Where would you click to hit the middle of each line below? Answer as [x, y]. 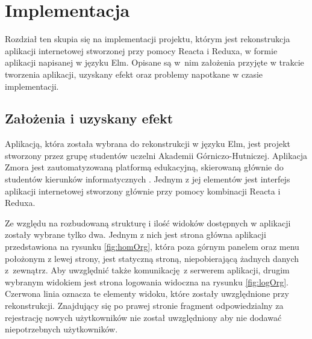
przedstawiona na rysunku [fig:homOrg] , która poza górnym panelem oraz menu [152, 247]
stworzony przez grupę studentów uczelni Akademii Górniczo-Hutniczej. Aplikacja [156, 155]
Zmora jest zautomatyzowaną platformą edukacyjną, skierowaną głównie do [144, 167]
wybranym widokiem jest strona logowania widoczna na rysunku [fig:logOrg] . [147, 281]
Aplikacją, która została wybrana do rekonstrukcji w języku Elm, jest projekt [148, 144]
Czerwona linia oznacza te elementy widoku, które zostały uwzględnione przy [147, 294]
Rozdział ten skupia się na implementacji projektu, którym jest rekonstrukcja [148, 39]
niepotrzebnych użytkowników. [61, 329]
